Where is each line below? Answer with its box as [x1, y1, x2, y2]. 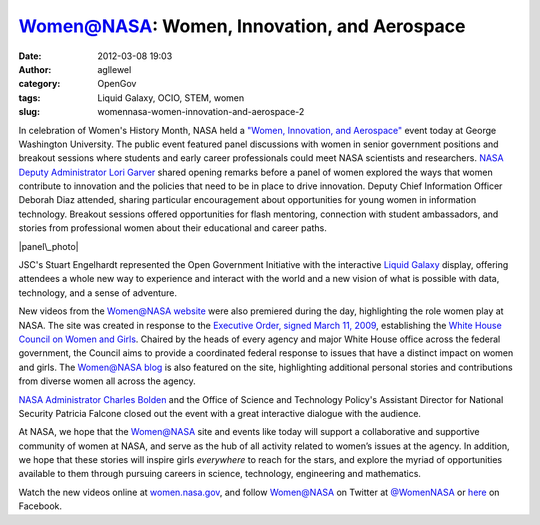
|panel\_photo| [18, 240, 79, 252]
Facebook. [18, 500, 63, 512]
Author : [18, 63, 52, 75]
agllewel [97, 63, 132, 75]
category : [18, 78, 61, 90]
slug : [18, 106, 40, 118]
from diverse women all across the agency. [18, 375, 196, 387]
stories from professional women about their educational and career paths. [18, 222, 327, 234]
